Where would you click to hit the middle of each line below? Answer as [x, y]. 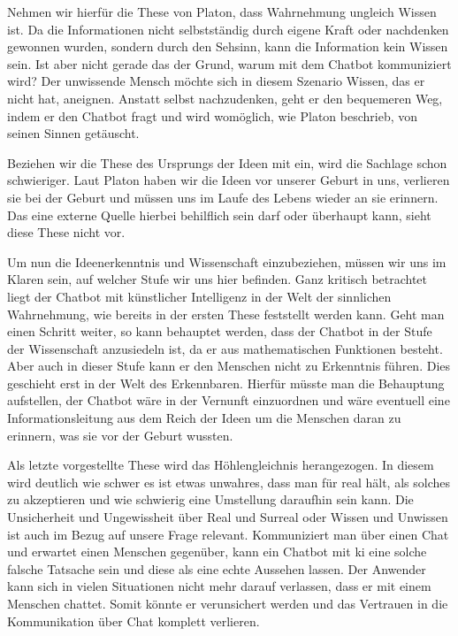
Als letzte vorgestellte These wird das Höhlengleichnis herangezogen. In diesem [221, 465]
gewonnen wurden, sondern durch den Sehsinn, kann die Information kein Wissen [228, 46]
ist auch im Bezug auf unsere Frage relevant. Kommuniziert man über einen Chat [228, 534]
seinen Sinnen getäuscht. [73, 133]
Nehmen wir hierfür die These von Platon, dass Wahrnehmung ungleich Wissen [222, 11]
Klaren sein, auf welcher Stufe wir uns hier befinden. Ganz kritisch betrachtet [218, 279]
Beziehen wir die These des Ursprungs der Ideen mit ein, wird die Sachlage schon [227, 162]
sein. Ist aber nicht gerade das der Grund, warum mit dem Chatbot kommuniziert [229, 63]
